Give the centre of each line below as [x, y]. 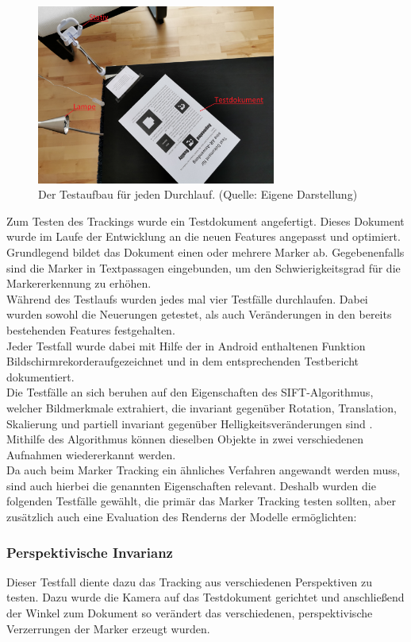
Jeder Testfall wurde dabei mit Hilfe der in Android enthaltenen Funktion [186, 345]
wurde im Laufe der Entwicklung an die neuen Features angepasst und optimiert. [204, 236]
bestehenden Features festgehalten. [91, 329]
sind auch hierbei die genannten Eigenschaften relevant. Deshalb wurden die [191, 485]
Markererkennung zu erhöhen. [79, 283]
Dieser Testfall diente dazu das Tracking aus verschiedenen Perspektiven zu [190, 581]
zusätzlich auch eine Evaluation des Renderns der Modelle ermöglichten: [182, 517]
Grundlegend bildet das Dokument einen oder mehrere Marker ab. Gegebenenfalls [205, 251]
